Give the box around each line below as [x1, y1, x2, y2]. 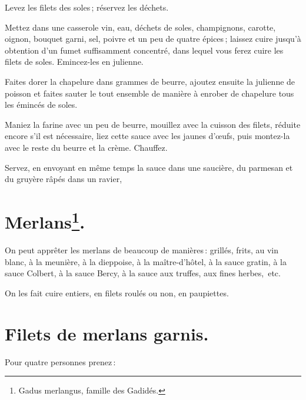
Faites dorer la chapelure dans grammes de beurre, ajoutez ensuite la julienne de [5, 75, 295, 87]
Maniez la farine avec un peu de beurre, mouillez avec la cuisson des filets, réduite [5, 118, 301, 130]
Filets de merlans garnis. [5, 321, 209, 345]
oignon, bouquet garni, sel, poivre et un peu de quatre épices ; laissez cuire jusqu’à [5, 32, 301, 45]
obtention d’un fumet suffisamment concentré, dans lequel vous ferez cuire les [5, 44, 284, 56]
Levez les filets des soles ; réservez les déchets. [5, 1, 169, 13]
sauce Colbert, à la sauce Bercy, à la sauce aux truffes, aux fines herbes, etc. [5, 267, 281, 279]
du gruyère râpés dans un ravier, [5, 173, 122, 185]
